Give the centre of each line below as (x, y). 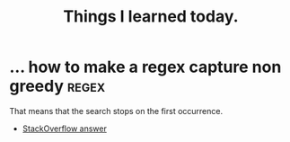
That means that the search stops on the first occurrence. (116, 111)
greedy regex (57, 86)
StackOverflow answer (65, 129)
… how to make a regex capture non (145, 67)
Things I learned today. (151, 17)
